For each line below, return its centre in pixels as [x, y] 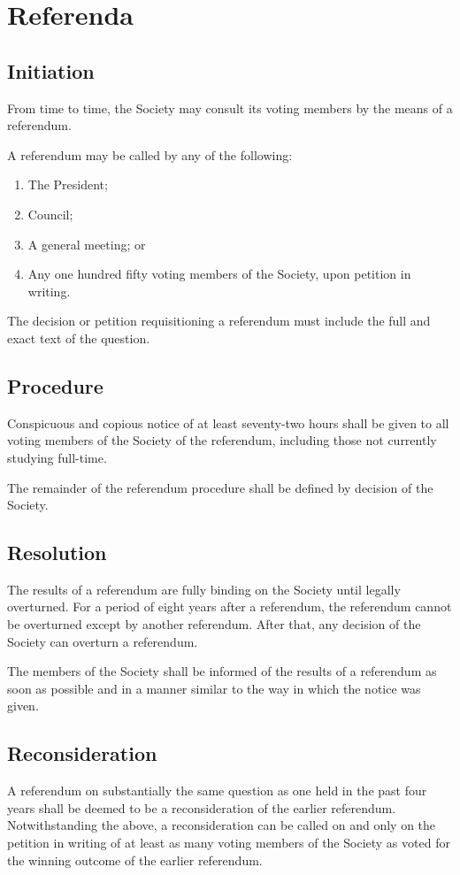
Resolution [57, 553]
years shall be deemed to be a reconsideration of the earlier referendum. [202, 807]
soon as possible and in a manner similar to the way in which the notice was [214, 688]
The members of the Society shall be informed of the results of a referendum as [222, 671]
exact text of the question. [79, 338]
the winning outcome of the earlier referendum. [135, 860]
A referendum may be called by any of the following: [150, 154]
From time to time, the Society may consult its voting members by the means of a [230, 107]
